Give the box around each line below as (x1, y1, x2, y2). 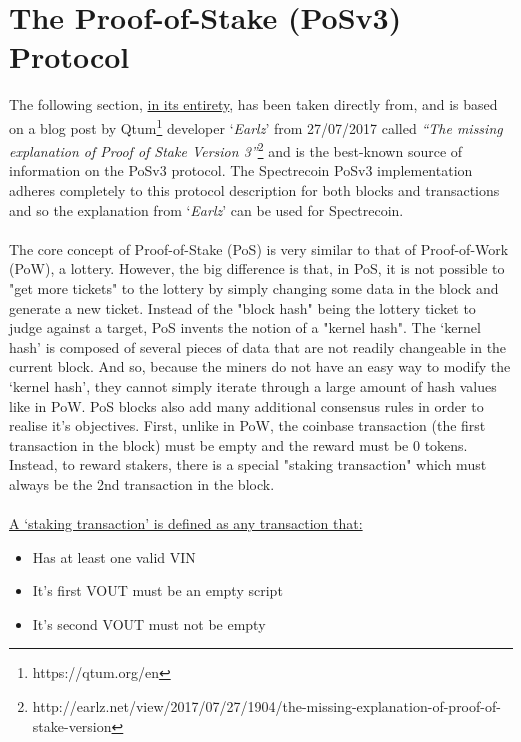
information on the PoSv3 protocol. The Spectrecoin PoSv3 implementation (9, 160, 473, 181)
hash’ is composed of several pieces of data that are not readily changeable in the (9, 336, 507, 357)
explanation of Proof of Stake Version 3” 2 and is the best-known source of (9, 138, 463, 161)
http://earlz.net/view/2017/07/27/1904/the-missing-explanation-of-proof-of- (32, 696, 501, 717)
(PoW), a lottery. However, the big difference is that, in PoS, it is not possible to (9, 258, 505, 279)
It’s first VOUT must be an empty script (32, 580, 283, 601)
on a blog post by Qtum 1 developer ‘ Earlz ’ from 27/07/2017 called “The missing (9, 114, 503, 138)
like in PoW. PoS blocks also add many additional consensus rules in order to (9, 395, 484, 416)
